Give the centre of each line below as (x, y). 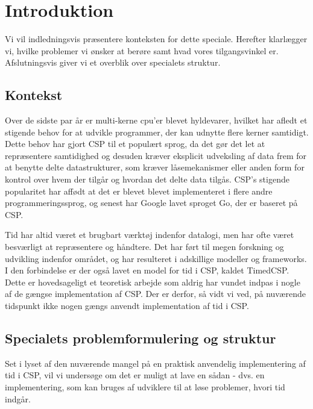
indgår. (18, 398)
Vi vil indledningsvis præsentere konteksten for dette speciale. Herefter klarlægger (156, 39)
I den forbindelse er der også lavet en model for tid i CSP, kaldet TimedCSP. (147, 270)
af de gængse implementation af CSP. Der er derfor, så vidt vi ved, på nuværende (155, 294)
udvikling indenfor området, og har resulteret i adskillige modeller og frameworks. (156, 258)
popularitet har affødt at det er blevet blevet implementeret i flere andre (139, 191)
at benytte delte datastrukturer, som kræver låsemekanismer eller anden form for (155, 167)
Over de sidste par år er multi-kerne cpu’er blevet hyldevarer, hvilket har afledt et (156, 120)
